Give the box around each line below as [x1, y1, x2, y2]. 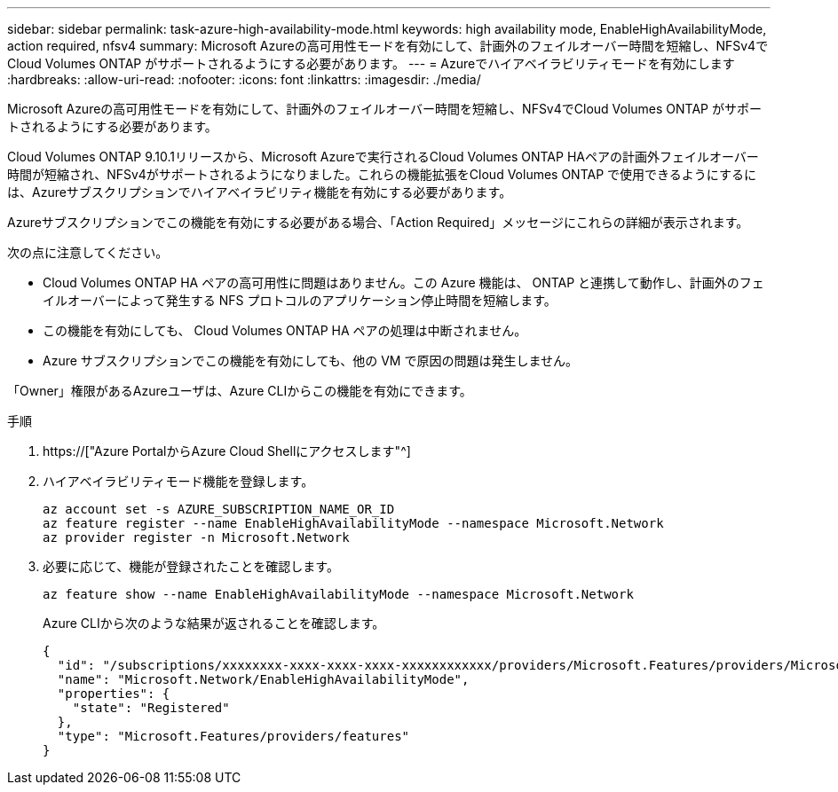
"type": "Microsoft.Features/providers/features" [57, 729, 410, 743]
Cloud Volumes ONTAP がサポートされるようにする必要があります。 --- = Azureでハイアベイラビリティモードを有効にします [7, 56, 735, 71]
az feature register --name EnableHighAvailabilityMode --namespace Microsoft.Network [43, 516, 664, 530]
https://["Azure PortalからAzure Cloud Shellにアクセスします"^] [43, 443, 411, 459]
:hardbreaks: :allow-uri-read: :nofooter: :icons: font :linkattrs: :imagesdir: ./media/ [7, 72, 481, 87]
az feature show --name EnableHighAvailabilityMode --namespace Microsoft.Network [43, 587, 634, 601]
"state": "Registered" [72, 701, 230, 715]
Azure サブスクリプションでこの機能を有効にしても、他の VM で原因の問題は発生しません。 [43, 353, 579, 368]
